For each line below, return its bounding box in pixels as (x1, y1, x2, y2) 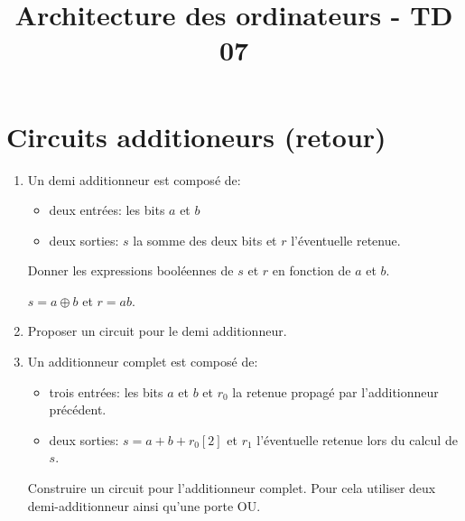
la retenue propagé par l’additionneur (232, 382, 439, 401)
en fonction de (272, 261, 351, 280)
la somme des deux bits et (133, 230, 277, 249)
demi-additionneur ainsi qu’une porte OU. (27, 496, 261, 515)
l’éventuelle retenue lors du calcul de (256, 430, 458, 449)
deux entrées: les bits (49, 200, 165, 219)
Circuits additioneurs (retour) (6, 117, 386, 154)
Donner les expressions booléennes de (27, 261, 234, 280)
